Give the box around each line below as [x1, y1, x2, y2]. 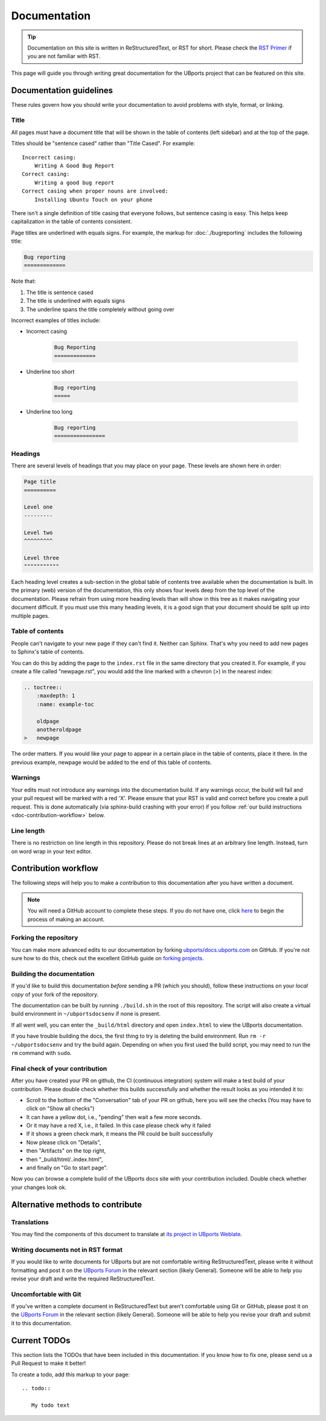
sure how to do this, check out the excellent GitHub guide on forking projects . [11, 955, 205, 962]
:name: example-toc [36, 701, 95, 708]
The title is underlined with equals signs [26, 297, 125, 304]
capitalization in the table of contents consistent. [11, 218, 132, 225]
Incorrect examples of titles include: [11, 316, 101, 324]
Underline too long [26, 408, 72, 415]
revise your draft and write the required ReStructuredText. [11, 1275, 155, 1282]
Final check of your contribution [11, 1064, 107, 1073]
